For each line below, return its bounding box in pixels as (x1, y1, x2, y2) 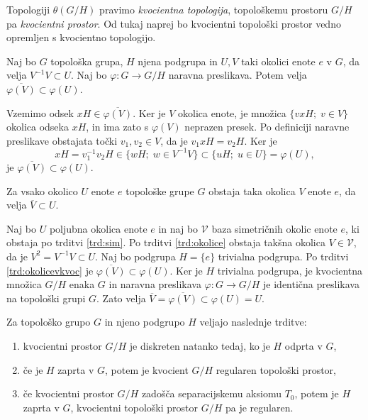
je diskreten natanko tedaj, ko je (129, 338, 270, 353)
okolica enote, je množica (177, 105, 286, 120)
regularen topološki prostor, (216, 362, 336, 377)
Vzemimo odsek (6, 105, 74, 120)
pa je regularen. (225, 399, 294, 414)
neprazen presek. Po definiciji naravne (184, 119, 350, 134)
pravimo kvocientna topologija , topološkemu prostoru (99, 2, 328, 16)
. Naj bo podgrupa (95, 248, 176, 263)
